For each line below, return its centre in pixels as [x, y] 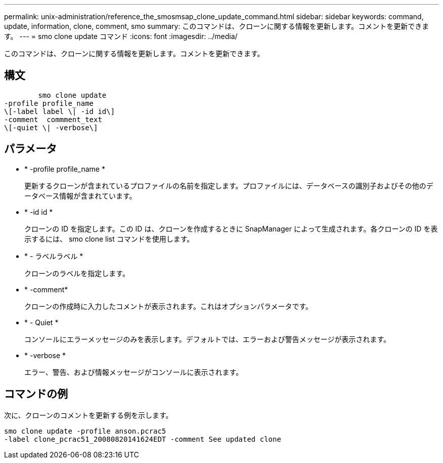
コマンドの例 [36, 394]
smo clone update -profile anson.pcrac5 [85, 431]
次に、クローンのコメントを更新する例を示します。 [88, 415]
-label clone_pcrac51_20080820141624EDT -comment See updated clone [143, 439]
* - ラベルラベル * [54, 256]
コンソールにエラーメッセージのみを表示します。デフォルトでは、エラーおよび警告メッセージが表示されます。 [208, 339]
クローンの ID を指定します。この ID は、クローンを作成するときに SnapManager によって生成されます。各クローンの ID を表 [231, 228]
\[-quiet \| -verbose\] [51, 127]
